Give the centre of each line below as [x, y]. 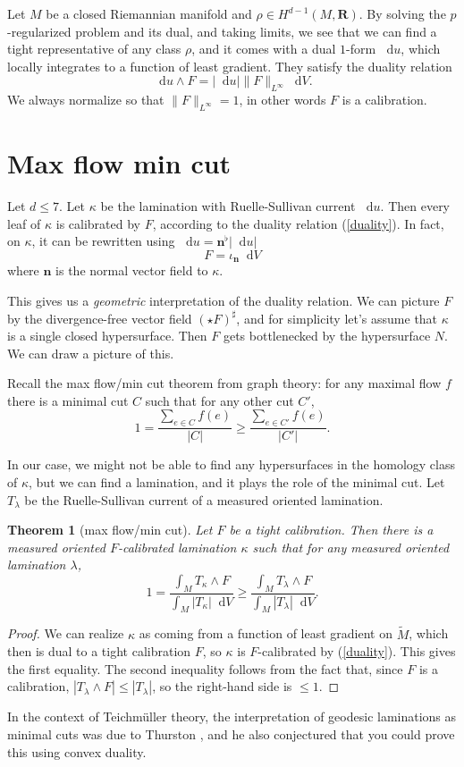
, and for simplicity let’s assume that [337, 318]
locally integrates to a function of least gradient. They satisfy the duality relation [230, 66]
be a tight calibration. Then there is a [331, 530]
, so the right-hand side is [222, 686]
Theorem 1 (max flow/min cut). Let [110, 530]
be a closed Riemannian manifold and [149, 13]
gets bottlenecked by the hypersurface [327, 336]
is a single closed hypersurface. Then [107, 336]
